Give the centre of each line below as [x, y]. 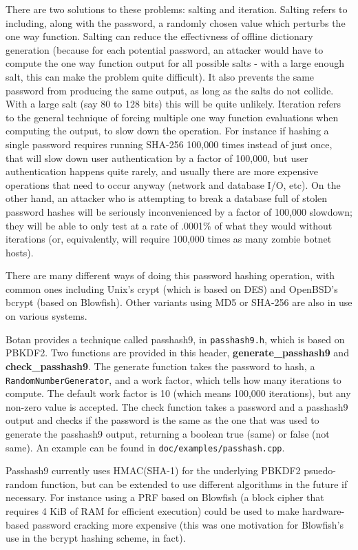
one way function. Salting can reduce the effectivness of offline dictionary [159, 36]
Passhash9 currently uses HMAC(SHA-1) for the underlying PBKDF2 [153, 470]
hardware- [324, 510]
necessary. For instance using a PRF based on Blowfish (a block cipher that [165, 497]
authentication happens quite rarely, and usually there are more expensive [162, 171]
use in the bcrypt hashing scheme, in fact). [96, 538]
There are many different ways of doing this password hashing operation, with [170, 275]
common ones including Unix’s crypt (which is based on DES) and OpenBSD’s [172, 288]
